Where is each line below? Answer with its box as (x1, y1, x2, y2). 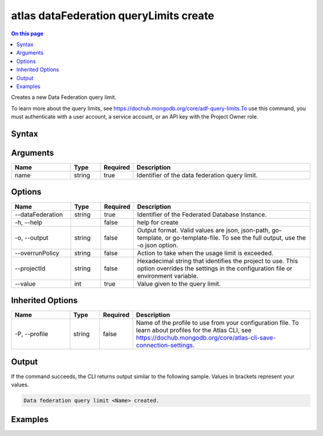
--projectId (14, 264, 46, 272)
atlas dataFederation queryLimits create (11, 9, 215, 22)
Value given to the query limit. (136, 279, 221, 287)
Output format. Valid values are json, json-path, (136, 226, 270, 234)
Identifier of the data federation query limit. (136, 171, 258, 179)
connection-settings (136, 341, 193, 350)
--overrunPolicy (14, 249, 60, 257)
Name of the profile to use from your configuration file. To (136, 319, 299, 327)
